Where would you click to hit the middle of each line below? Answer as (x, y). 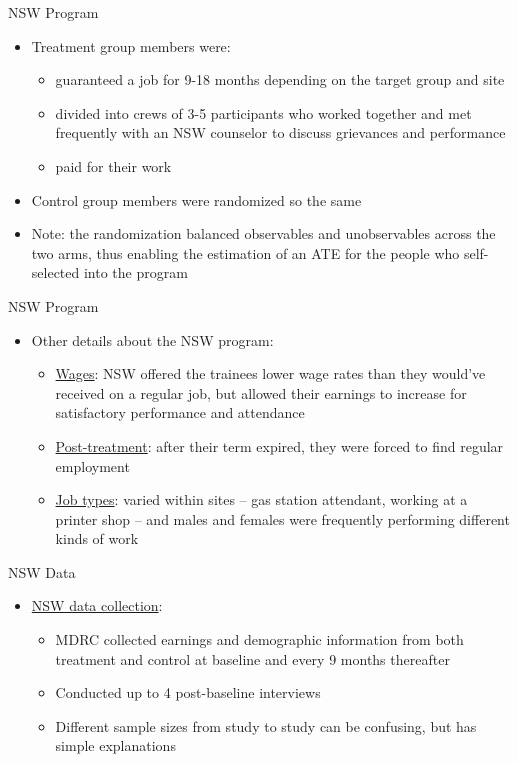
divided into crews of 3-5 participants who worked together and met (263, 112)
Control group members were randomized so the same (196, 199)
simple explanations (115, 745)
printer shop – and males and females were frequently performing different (282, 518)
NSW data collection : (97, 605)
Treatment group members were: (131, 45)
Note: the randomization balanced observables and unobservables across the (263, 233)
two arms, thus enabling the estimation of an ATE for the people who (245, 252)
